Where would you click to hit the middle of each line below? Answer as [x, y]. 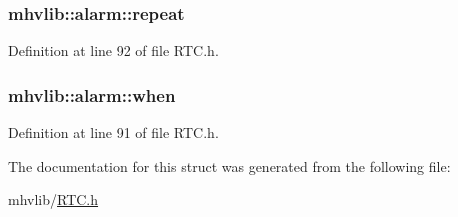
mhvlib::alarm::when [92, 94]
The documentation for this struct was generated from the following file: [229, 165]
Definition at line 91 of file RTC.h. [113, 132]
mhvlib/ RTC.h [53, 199]
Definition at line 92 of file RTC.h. [113, 50]
